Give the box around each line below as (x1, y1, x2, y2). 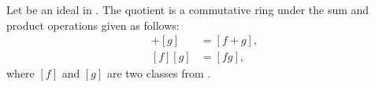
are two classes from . (106, 65, 211, 82)
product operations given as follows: (6, 16, 180, 33)
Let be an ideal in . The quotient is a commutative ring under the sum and (6, 2, 369, 17)
